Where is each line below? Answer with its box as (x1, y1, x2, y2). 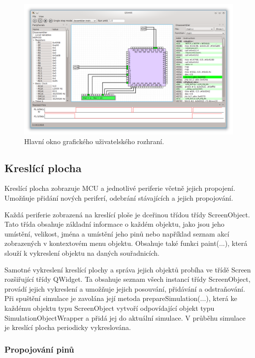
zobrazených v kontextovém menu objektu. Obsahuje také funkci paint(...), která (4, 238, 248, 248)
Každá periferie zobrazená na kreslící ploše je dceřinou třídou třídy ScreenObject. (4, 209, 250, 219)
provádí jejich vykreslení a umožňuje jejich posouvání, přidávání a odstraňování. (4, 283, 245, 294)
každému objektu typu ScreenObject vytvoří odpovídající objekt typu (4, 302, 215, 313)
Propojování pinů (4, 343, 74, 355)
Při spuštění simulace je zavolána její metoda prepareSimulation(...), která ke (4, 293, 237, 303)
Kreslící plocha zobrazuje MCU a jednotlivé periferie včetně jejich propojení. (4, 183, 235, 193)
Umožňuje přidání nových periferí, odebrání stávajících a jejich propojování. (4, 192, 233, 203)
